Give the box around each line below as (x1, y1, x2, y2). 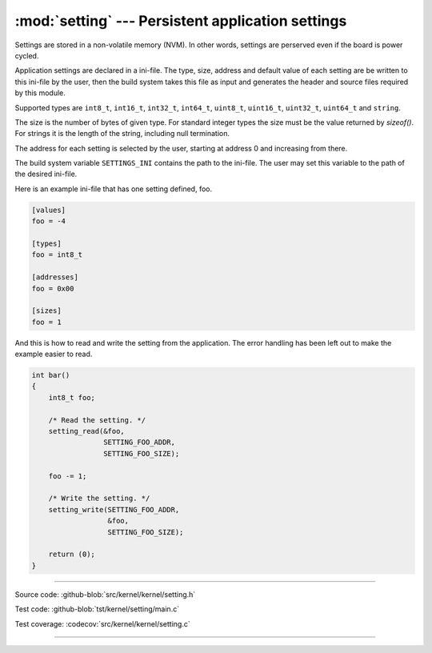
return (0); (48, 550, 96, 559)
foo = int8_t (31, 250, 83, 259)
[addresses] (31, 273, 79, 282)
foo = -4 (31, 217, 66, 226)
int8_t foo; (48, 393, 96, 402)
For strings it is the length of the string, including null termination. (14, 129, 230, 138)
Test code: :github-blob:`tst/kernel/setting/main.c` (14, 604, 180, 614)
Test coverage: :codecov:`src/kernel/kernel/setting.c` (14, 619, 191, 628)
